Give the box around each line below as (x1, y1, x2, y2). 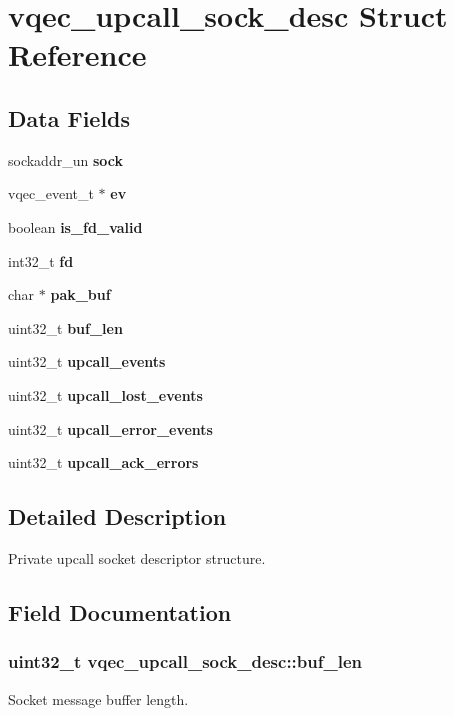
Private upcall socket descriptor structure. (8, 547, 266, 568)
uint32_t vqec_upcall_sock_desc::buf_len (8, 649, 362, 674)
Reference (8, 34, 147, 75)
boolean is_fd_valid (8, 216, 143, 237)
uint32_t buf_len (8, 317, 123, 338)
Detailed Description (8, 501, 227, 532)
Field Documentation (8, 596, 232, 627)
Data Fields (8, 102, 131, 133)
